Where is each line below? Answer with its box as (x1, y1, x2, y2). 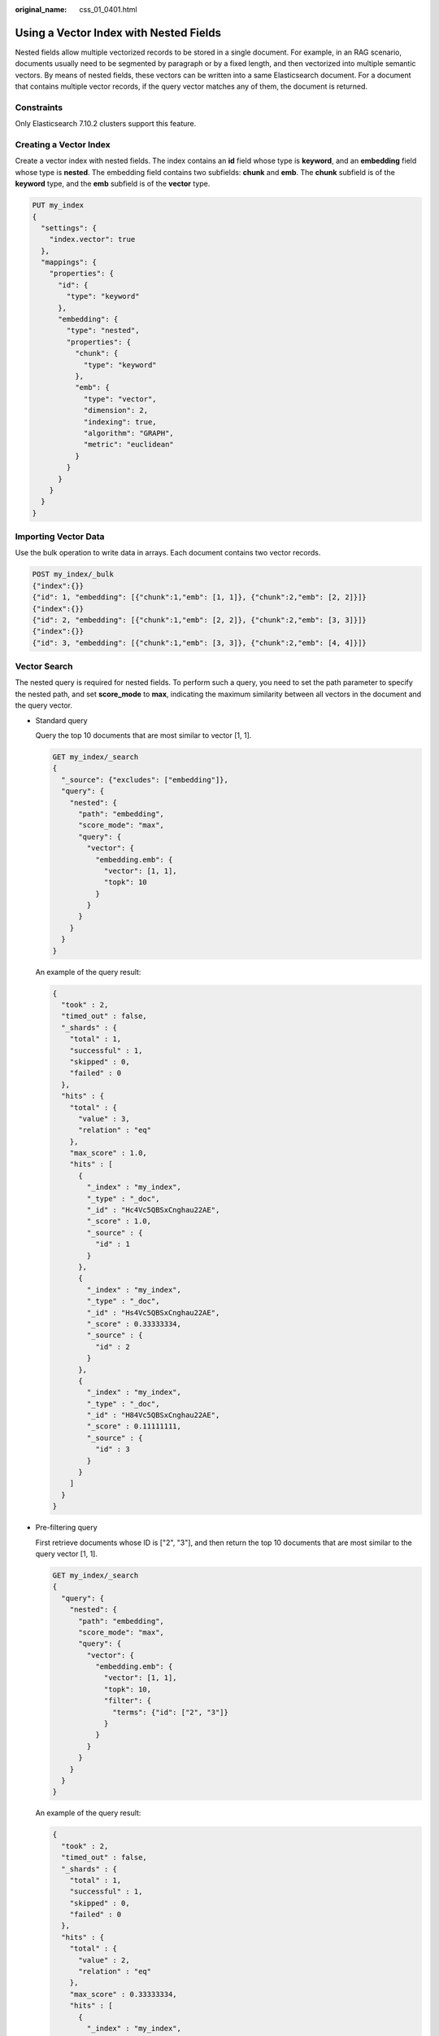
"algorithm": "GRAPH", (83, 428, 174, 437)
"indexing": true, (83, 417, 158, 427)
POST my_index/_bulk (32, 570, 114, 579)
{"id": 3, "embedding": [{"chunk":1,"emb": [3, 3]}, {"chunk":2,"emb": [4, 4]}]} (32, 638, 367, 647)
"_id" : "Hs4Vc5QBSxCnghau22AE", (86, 1308, 220, 1317)
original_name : (15, 5, 67, 14)
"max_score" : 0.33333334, (69, 1990, 178, 1999)
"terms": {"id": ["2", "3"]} (112, 1707, 229, 1717)
